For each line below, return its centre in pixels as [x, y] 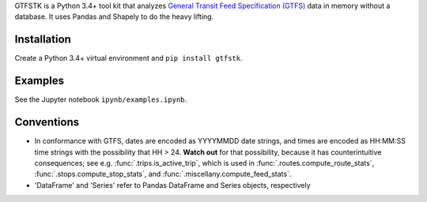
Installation [43, 39]
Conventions [47, 122]
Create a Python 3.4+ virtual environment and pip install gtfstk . [128, 58]
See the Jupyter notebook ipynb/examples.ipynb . [101, 99]
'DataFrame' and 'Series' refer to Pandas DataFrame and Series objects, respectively [173, 185]
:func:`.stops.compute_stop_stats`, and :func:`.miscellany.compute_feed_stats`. [163, 174]
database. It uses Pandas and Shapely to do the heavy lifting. [114, 17]
